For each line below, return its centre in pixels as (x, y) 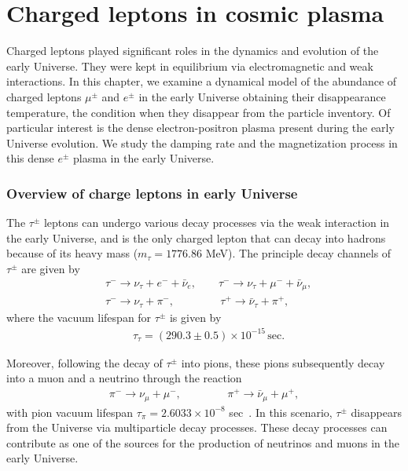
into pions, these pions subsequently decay (283, 362)
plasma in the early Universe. (144, 158)
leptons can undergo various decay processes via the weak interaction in (217, 223)
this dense (30, 158)
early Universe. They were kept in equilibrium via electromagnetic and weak (190, 66)
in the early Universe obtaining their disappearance (262, 96)
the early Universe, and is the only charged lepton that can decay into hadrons (196, 237)
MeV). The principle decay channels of (298, 253)
